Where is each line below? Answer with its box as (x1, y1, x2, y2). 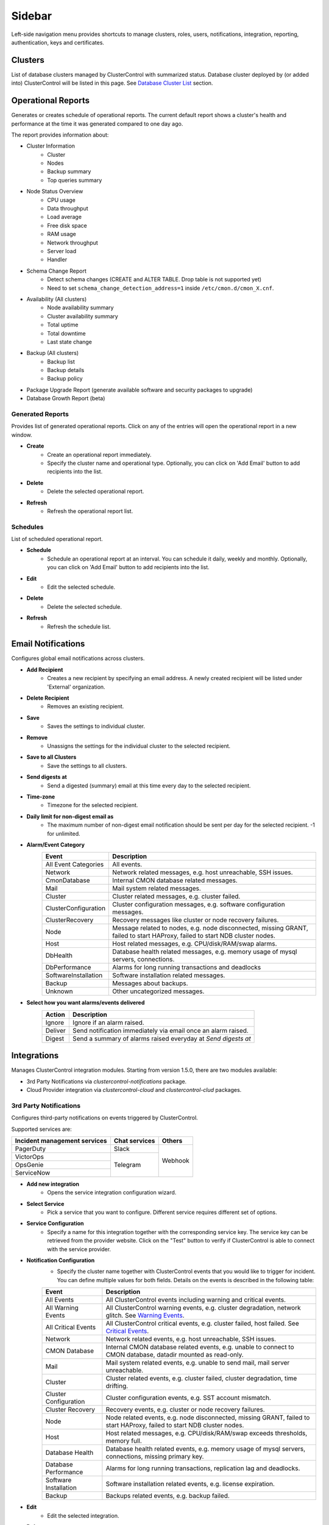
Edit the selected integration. (47, 1512, 119, 1519)
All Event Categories (45, 860, 104, 869)
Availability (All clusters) (26, 295, 87, 303)
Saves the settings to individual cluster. (47, 723, 146, 730)
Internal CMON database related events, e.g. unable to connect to (105, 1343, 295, 1351)
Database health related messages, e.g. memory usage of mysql (112, 947, 297, 956)
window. (11, 431, 33, 439)
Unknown (45, 987, 73, 996)
